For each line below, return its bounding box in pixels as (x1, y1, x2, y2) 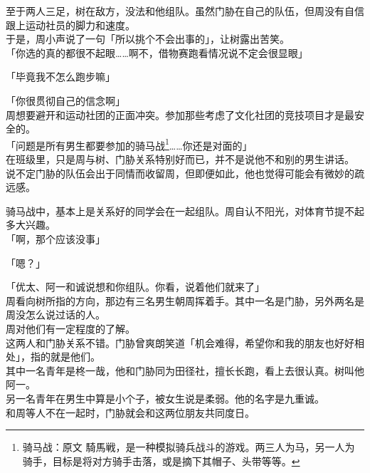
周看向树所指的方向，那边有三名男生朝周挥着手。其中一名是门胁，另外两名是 (6, 293, 364, 308)
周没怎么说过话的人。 (6, 307, 105, 322)
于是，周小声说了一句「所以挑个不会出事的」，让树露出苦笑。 (6, 31, 290, 46)
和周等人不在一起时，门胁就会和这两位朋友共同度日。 (6, 405, 255, 420)
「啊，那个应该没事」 (6, 231, 105, 246)
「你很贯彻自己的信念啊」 (6, 93, 125, 108)
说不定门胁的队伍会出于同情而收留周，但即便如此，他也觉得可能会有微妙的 (6, 165, 354, 180)
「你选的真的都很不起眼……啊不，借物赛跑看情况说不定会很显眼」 (6, 45, 308, 60)
